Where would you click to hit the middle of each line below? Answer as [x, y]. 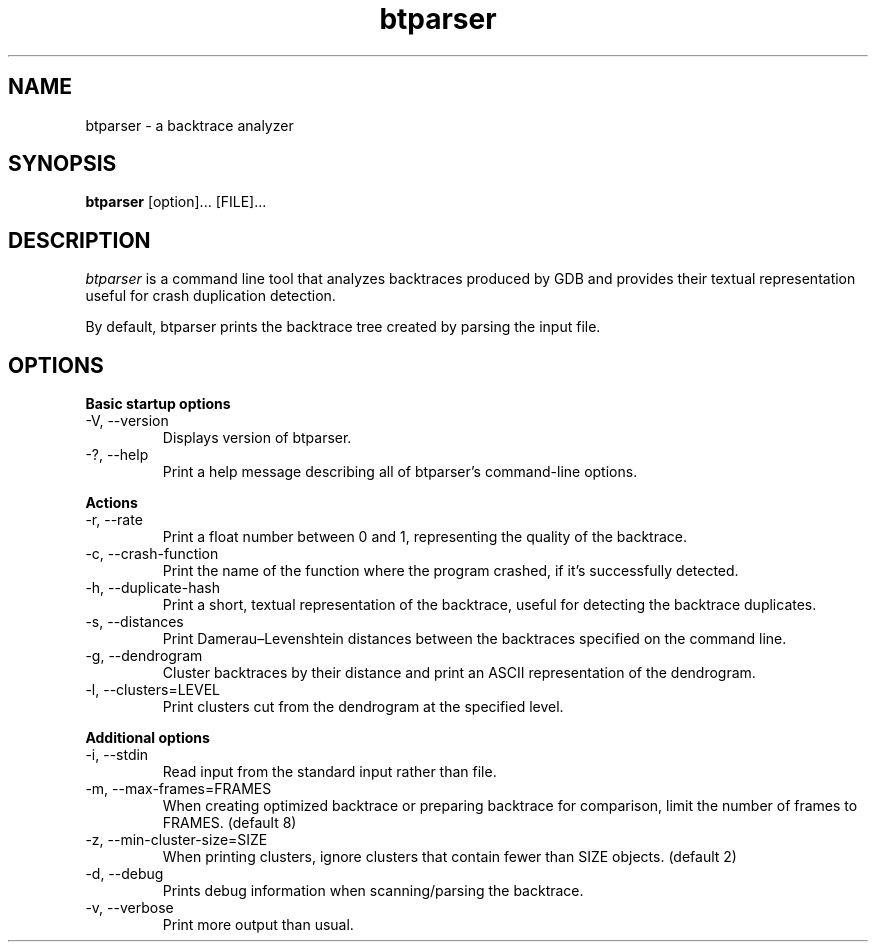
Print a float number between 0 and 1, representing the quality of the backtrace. [424, 537]
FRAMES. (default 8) [229, 823]
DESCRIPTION [79, 240]
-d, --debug [124, 874]
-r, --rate [114, 520]
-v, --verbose [129, 908]
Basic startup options [158, 404]
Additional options [147, 738]
